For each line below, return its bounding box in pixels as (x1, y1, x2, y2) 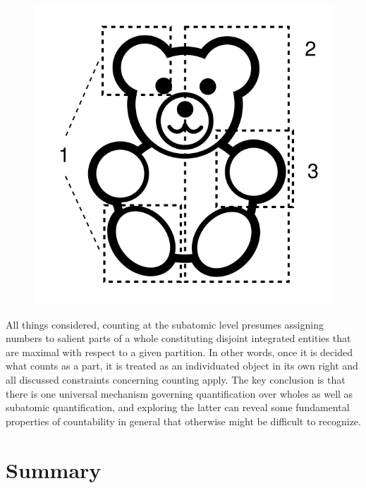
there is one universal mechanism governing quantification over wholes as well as (6, 386, 353, 401)
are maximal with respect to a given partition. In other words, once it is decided (6, 344, 353, 359)
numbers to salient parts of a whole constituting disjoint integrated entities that (6, 331, 351, 346)
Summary (6, 455, 102, 484)
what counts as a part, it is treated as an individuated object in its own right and (6, 358, 358, 373)
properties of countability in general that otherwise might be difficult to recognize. (6, 413, 361, 428)
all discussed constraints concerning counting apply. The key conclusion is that (6, 372, 346, 386)
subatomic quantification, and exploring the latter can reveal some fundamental (6, 400, 350, 415)
